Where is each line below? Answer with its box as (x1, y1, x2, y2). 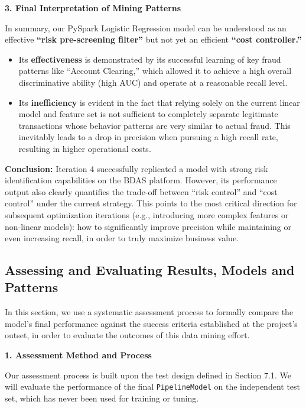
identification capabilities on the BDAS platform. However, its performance (5, 174, 277, 186)
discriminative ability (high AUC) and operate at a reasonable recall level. (18, 76, 288, 88)
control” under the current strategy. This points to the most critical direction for (5, 197, 297, 209)
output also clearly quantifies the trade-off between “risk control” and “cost (5, 185, 278, 197)
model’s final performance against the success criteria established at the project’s (5, 317, 298, 329)
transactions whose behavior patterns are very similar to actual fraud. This (18, 119, 291, 131)
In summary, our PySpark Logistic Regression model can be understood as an (5, 21, 287, 34)
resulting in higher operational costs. (18, 142, 151, 154)
